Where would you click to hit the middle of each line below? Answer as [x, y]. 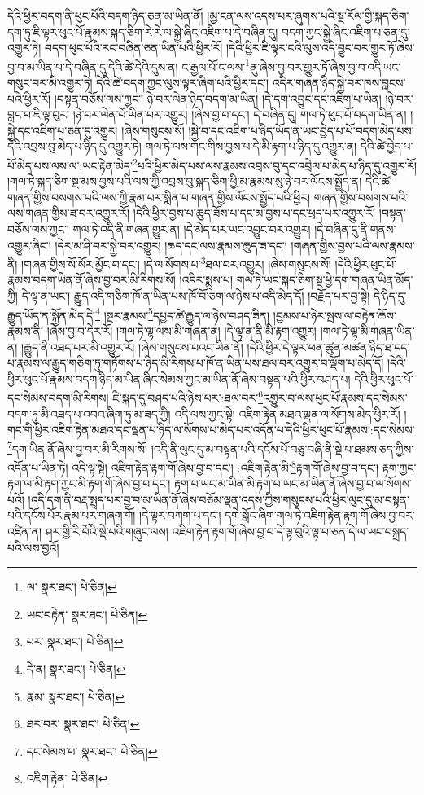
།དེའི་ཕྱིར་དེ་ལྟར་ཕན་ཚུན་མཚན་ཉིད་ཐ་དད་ [328, 347]
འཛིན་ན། [25, 531]
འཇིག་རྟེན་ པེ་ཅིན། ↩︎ [67, 778]
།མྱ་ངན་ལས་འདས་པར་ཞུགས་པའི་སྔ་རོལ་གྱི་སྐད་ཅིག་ [308, 15]
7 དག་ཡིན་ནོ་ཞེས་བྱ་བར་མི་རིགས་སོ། [78, 447]
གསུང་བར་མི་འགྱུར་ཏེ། [50, 83]
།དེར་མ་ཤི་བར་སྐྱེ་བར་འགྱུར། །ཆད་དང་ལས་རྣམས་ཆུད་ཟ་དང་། [171, 245]
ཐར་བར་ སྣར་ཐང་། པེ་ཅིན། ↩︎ [83, 724]
